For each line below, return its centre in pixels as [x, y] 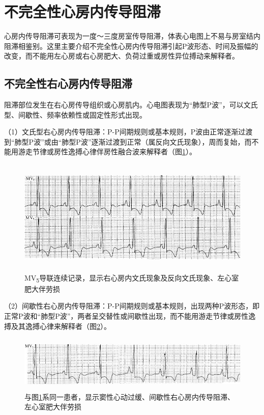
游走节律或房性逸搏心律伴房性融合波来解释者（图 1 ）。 [107, 151]
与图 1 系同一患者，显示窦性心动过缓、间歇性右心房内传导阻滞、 [129, 396]
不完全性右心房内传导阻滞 [68, 83]
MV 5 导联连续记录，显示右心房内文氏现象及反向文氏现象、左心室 [132, 278]
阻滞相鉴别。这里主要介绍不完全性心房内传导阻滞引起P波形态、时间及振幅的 [131, 46]
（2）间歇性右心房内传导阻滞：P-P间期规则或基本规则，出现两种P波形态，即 [132, 306]
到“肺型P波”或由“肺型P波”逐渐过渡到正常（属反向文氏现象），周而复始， [124, 141]
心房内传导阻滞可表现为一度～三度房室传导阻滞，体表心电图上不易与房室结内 [132, 36]
